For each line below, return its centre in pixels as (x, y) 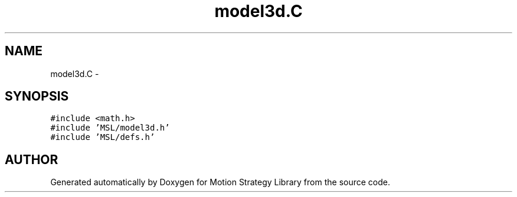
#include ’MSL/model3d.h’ (110, 128)
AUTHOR (32, 159)
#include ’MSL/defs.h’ (103, 137)
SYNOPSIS (37, 96)
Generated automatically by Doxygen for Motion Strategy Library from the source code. (220, 182)
